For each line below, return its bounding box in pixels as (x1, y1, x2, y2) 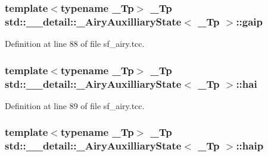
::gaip (236, 14, 263, 28)
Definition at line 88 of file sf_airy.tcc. (5, 37, 145, 50)
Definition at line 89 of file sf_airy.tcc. (5, 99, 145, 112)
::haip (236, 138, 264, 153)
